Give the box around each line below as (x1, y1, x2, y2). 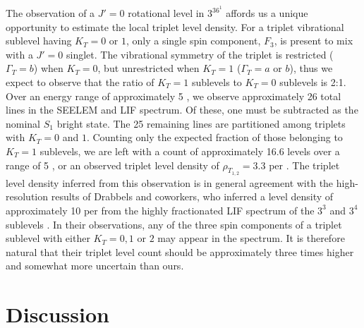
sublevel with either (6, 231, 90, 245)
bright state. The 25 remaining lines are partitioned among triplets (56, 116, 346, 130)
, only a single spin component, (126, 33, 261, 48)
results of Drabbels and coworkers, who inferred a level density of (51, 189, 334, 204)
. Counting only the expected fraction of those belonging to (86, 130, 343, 145)
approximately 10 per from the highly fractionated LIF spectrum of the (6, 202, 315, 217)
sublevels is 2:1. (279, 75, 346, 90)
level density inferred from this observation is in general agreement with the (6, 175, 334, 190)
